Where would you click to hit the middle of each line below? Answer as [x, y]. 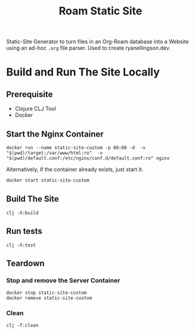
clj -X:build [22, 213]
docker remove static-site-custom [49, 298]
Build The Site [33, 199]
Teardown [25, 263]
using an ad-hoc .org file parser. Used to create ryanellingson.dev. [89, 48]
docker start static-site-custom [48, 180]
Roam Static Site [100, 11]
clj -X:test [21, 245]
